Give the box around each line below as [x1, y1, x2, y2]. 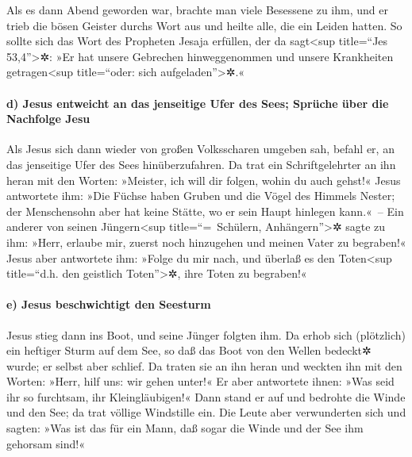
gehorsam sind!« [6, 435, 85, 451]
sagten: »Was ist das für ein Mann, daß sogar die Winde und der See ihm [6, 420, 364, 436]
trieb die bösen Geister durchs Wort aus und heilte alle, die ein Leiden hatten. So [6, 17, 402, 33]
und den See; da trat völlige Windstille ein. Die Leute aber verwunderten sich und [6, 404, 406, 421]
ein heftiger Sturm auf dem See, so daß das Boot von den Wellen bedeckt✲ [6, 342, 372, 359]
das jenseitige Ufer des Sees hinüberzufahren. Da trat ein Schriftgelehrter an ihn [6, 156, 396, 172]
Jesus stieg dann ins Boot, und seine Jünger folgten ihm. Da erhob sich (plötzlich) [6, 326, 406, 343]
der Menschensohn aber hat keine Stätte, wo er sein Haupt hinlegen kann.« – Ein [6, 202, 404, 219]
